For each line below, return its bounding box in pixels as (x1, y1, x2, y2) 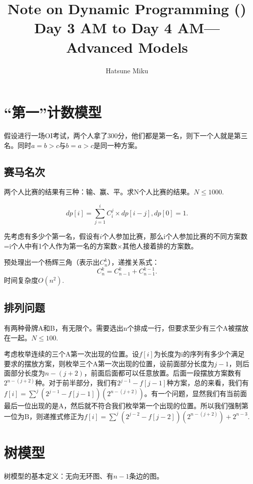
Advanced (66, 37, 133, 57)
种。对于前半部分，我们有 (35, 378, 117, 388)
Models (138, 37, 188, 57)
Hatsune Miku (105, 65, 148, 75)
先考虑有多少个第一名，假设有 (4, 231, 100, 241)
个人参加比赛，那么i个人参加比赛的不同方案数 (102, 231, 248, 241)
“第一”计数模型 (4, 102, 102, 122)
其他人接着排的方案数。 (122, 240, 198, 251)
